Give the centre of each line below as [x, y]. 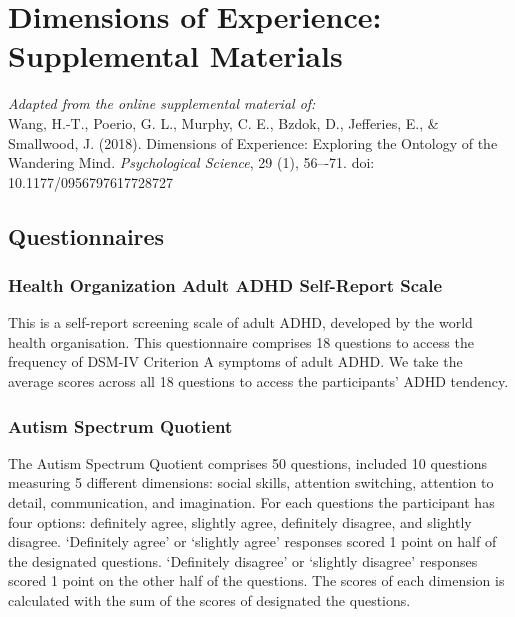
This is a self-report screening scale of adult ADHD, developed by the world [240, 322]
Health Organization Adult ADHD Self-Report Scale [225, 284]
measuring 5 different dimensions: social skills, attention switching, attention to [251, 482]
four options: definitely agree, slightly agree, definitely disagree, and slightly [240, 521]
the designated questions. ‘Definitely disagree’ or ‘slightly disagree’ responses [243, 560]
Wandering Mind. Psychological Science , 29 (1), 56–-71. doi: [191, 162]
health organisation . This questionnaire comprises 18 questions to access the [241, 341]
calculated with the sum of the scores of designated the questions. [209, 600]
